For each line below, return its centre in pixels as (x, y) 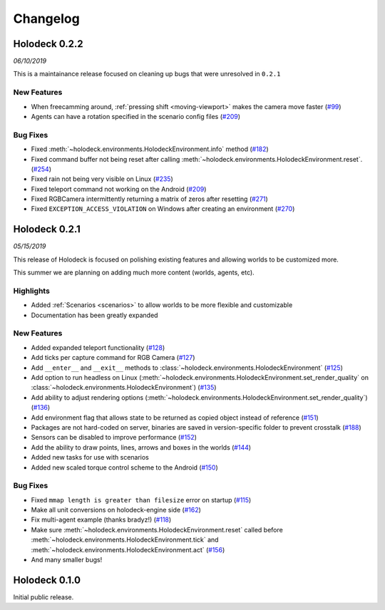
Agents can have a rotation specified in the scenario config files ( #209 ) (136, 116)
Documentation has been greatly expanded (94, 315)
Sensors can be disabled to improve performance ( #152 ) (114, 438)
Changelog (46, 19)
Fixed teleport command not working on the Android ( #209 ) (119, 189)
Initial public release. (43, 597)
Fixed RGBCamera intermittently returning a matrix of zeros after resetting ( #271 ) (150, 199)
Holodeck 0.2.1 (47, 229)
